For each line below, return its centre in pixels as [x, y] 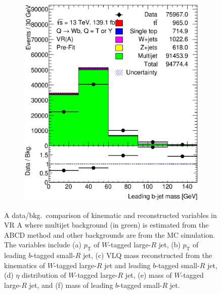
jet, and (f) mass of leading [71, 285]
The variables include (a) [43, 245]
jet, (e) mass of [148, 275]
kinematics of [25, 265]
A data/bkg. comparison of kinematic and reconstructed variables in [111, 215]
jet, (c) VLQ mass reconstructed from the [147, 255]
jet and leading [127, 265]
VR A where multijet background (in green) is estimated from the [106, 225]
